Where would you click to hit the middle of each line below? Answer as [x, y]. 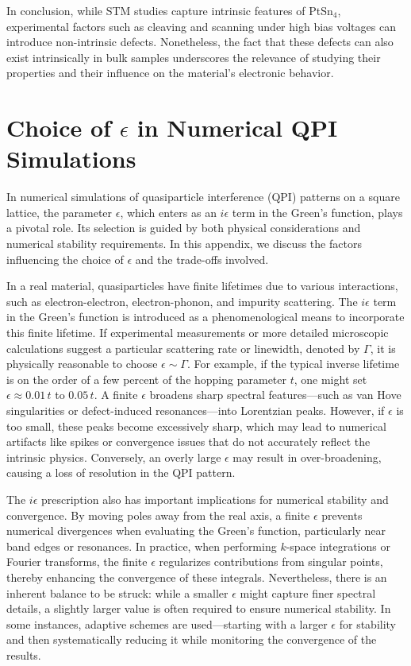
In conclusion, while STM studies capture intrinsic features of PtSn [170, 10]
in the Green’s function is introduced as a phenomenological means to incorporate [205, 317]
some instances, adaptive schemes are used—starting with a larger [167, 623]
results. [24, 654]
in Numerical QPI [237, 128]
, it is [383, 348]
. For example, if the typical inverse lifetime [293, 364]
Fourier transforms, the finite [77, 561]
